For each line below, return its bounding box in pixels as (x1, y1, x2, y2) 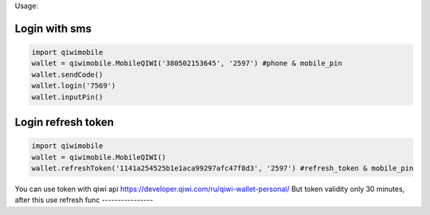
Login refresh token (14, 115, 115, 129)
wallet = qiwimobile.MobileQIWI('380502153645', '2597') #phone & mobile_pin (31, 59, 342, 68)
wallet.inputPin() (31, 92, 104, 101)
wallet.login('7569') (31, 81, 116, 91)
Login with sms (14, 21, 92, 35)
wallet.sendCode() (31, 70, 104, 79)
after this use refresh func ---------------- (14, 195, 154, 205)
